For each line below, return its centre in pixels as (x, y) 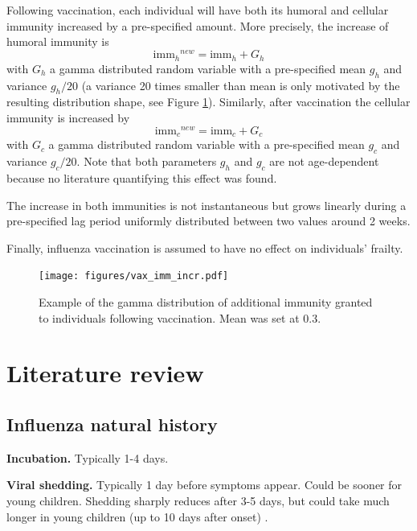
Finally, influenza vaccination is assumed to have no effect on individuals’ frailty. (205, 247)
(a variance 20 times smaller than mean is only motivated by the (241, 85)
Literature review (105, 373)
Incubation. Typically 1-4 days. (88, 457)
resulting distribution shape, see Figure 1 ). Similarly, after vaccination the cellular (208, 102)
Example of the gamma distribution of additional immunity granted (206, 302)
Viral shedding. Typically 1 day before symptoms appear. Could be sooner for (204, 485)
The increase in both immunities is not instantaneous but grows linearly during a (206, 205)
